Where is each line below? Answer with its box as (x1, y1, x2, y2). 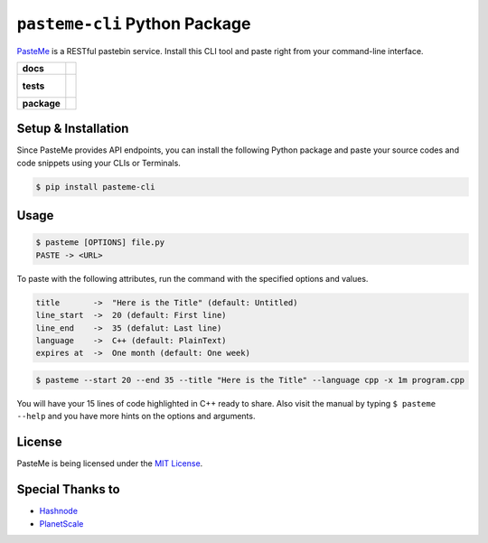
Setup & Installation (16, 121, 129, 136)
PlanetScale (39, 518, 84, 529)
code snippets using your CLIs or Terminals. (16, 157, 181, 168)
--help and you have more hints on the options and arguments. (16, 411, 256, 422)
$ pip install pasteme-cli (35, 182, 155, 192)
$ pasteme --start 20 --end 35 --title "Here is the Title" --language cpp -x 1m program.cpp (35, 375, 465, 385)
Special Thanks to (16, 482, 121, 497)
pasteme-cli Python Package (16, 14, 251, 33)
